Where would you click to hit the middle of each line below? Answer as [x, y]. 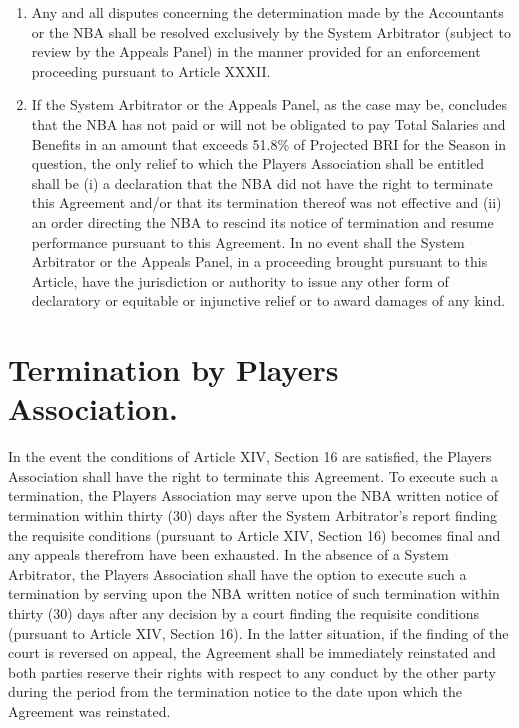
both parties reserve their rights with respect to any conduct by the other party [252, 671]
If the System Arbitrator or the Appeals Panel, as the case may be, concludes [269, 104]
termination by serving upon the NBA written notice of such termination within [254, 593]
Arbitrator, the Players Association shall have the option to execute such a [237, 573]
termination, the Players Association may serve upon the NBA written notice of [253, 495]
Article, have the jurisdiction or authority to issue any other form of [240, 280]
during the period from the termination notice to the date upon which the [235, 691]
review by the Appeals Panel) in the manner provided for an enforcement [256, 51]
